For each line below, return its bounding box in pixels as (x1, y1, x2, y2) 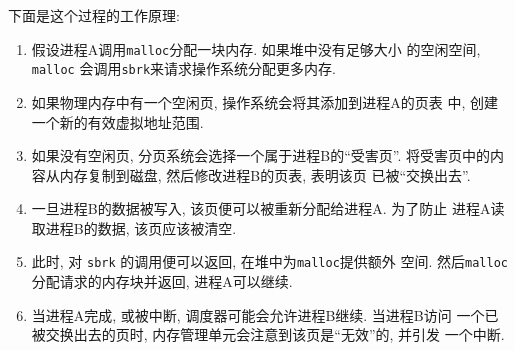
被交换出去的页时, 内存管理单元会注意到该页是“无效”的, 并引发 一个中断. (31, 324, 505, 345)
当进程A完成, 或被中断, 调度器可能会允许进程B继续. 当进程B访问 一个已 (31, 304, 499, 325)
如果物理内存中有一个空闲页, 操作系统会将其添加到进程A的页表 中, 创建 (31, 91, 499, 112)
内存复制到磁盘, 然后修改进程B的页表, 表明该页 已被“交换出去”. (59, 164, 471, 185)
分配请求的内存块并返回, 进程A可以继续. (31, 271, 293, 292)
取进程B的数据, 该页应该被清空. (31, 217, 237, 238)
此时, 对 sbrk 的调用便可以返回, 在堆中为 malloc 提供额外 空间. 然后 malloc (31, 251, 508, 272)
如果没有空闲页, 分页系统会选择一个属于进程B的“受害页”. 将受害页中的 (31, 145, 491, 166)
